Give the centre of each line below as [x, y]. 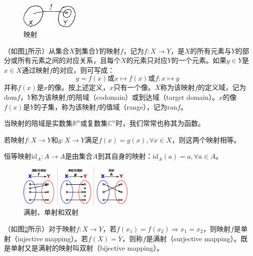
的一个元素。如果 [199, 60]
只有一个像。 [134, 87]
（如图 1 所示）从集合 [37, 50]
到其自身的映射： [125, 156]
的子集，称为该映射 [65, 106]
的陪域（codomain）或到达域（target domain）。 [144, 97]
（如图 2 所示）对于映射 [40, 229]
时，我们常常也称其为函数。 [160, 123]
